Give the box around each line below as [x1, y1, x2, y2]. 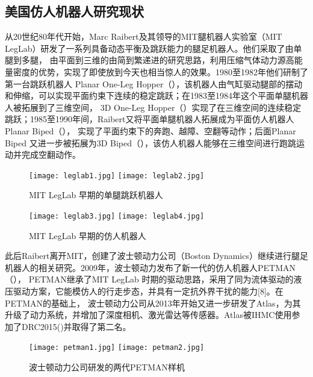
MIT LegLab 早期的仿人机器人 [29, 229, 146, 241]
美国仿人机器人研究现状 [5, 2, 144, 20]
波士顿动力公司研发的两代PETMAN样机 [29, 361, 185, 373]
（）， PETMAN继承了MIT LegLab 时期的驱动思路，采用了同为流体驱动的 [5, 273, 294, 285]
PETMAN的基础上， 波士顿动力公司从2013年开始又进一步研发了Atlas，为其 [5, 296, 301, 309]
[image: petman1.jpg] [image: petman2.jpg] [29, 343, 205, 352]
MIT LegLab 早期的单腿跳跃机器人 [29, 188, 163, 201]
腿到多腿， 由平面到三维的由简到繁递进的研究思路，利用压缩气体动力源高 [5, 54, 294, 66]
